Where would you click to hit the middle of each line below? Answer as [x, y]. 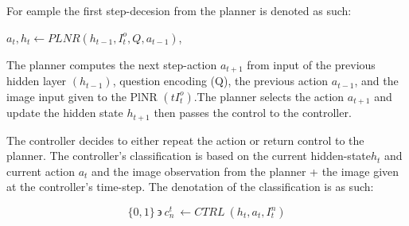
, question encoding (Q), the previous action [220, 81]
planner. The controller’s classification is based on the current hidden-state [189, 156]
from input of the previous [311, 64]
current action [41, 171]
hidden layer [37, 81]
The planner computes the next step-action [112, 64]
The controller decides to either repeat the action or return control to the [185, 140]
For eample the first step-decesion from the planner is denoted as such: [179, 10]
